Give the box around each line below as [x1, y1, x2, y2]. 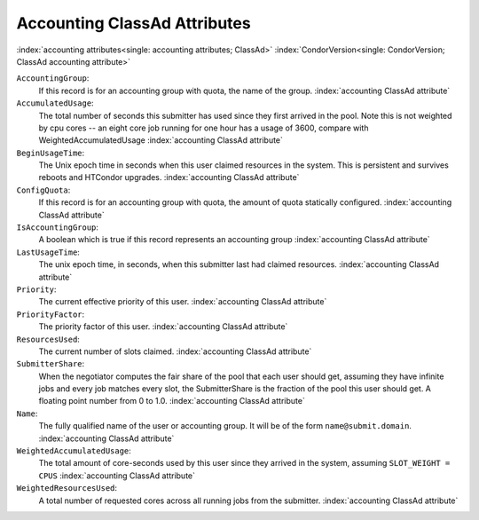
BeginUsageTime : [16, 147, 85, 158]
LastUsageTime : [16, 247, 80, 257]
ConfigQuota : [16, 185, 71, 195]
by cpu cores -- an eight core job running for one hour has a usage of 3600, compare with [38, 122, 369, 133]
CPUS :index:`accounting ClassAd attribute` [38, 470, 195, 481]
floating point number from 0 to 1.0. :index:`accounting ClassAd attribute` [38, 396, 305, 406]
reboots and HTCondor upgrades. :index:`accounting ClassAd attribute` [38, 172, 300, 183]
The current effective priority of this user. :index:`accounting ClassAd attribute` [38, 296, 327, 307]
